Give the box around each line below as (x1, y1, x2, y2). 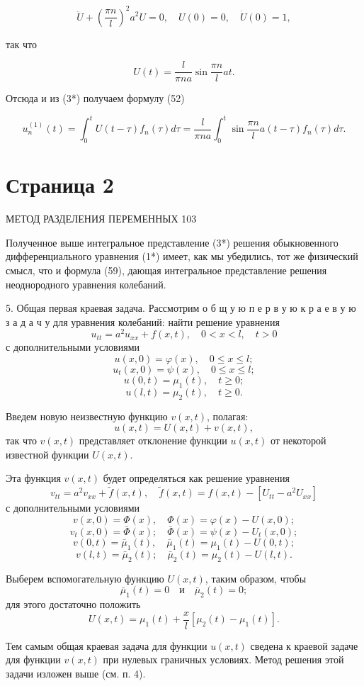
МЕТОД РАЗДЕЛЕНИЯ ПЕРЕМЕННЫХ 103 (6, 211, 197, 226)
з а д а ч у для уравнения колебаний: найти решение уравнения (6, 314, 280, 329)
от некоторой (270, 433, 326, 448)
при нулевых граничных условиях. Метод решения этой (103, 652, 344, 667)
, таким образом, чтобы (205, 570, 307, 585)
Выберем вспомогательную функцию (6, 570, 164, 585)
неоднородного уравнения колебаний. (6, 276, 166, 291)
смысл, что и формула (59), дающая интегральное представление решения (6, 262, 327, 277)
